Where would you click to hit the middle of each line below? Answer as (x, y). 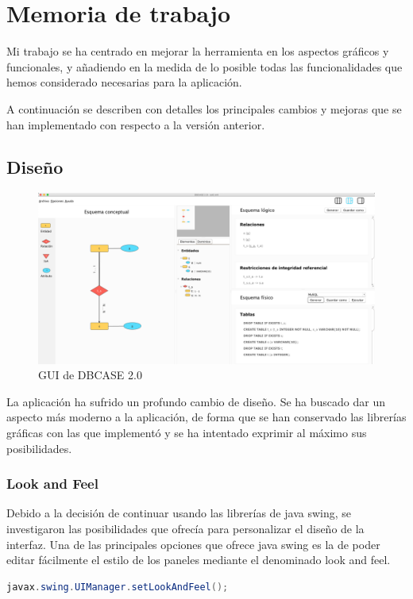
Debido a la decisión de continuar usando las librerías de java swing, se (179, 513)
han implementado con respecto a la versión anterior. (136, 124)
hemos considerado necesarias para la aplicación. (124, 82)
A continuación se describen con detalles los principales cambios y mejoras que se (204, 108)
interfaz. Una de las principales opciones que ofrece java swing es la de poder (193, 544)
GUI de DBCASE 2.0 (90, 375)
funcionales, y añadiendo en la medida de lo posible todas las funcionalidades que (205, 66)
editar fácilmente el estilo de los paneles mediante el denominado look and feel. (199, 560)
